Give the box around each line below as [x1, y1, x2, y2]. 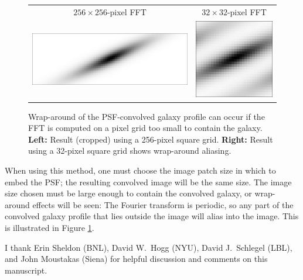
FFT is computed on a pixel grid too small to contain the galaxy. [28, 122, 263, 134]
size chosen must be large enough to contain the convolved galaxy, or [5, 187, 252, 199]
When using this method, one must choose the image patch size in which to [5, 164, 276, 176]
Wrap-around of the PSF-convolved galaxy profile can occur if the [28, 110, 265, 122]
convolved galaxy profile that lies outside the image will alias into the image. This [5, 210, 299, 222]
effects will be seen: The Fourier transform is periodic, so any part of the [32, 198, 294, 210]
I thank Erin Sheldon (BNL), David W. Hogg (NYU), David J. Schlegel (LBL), [5, 241, 292, 253]
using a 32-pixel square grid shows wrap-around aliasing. [28, 144, 231, 157]
